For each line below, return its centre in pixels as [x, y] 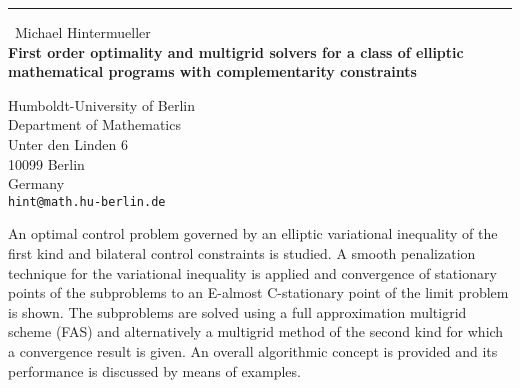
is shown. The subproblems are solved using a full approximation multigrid [237, 311]
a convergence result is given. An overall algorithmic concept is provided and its [253, 350]
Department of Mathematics [94, 124]
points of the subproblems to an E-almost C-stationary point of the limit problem [258, 292]
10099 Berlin [46, 163]
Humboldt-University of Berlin [102, 104]
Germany [36, 183]
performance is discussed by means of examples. [154, 370]
